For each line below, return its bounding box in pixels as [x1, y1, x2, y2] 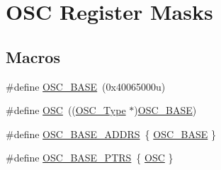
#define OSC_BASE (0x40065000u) [6, 79, 166, 93]
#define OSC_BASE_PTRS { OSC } [6, 150, 174, 165]
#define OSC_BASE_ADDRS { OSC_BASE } [6, 126, 216, 141]
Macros [6, 45, 60, 67]
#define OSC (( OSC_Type [6, 103, 126, 118]
